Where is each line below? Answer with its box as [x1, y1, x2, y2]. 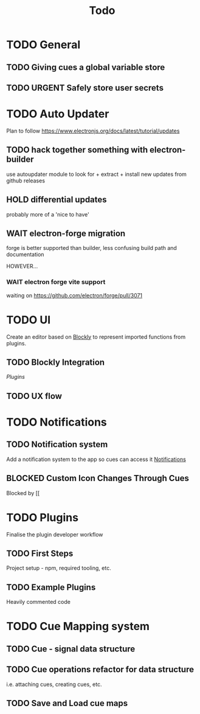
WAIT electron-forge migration [6, 228, 126, 238]
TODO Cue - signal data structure [6, 643, 136, 654]
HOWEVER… [6, 263, 38, 270]
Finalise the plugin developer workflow [6, 530, 103, 538]
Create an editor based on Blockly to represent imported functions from [6, 333, 186, 341]
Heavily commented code [6, 598, 71, 606]
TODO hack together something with [6, 145, 148, 155]
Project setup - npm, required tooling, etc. [6, 564, 111, 572]
